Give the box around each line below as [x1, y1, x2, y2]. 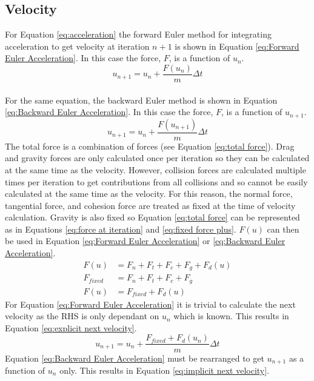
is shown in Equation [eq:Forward [175, 39, 299, 52]
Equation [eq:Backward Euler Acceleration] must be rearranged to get [5, 351, 264, 364]
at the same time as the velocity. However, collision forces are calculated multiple [5, 163, 306, 176]
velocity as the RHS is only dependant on [5, 310, 159, 322]
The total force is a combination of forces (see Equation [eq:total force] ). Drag [5, 139, 295, 152]
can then [267, 222, 299, 235]
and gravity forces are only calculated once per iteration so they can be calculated [5, 151, 310, 164]
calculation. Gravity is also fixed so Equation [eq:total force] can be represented [5, 211, 300, 224]
